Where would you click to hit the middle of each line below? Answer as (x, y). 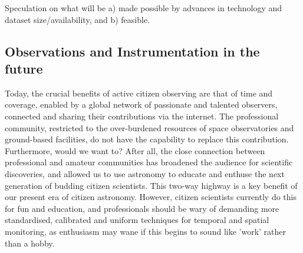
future (24, 68)
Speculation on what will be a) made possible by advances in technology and (144, 8)
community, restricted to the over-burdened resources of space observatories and (149, 127)
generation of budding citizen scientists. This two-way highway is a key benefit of (151, 185)
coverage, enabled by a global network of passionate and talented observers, (141, 104)
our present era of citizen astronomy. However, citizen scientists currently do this (151, 197)
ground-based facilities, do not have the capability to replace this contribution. (147, 139)
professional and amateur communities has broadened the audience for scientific (149, 162)
